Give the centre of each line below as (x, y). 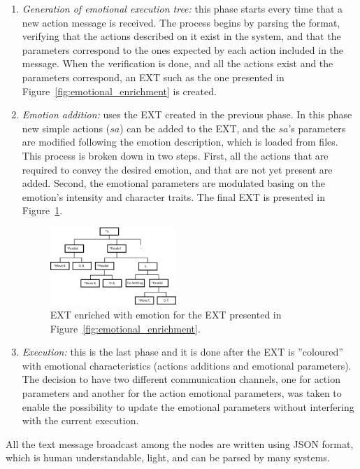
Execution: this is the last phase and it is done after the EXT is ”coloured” (182, 352)
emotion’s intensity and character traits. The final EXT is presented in (173, 196)
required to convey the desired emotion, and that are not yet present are (177, 169)
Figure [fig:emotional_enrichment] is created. (119, 91)
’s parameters (317, 128)
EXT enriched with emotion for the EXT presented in (166, 314)
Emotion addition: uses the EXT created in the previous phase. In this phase (187, 114)
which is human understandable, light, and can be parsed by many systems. (168, 457)
